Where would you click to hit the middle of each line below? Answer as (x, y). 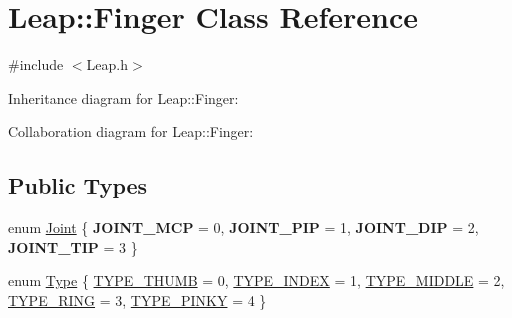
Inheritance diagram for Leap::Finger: (123, 97)
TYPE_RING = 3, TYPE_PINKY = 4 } (137, 299)
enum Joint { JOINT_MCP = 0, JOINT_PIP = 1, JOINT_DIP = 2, (243, 227)
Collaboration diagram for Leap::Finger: (131, 131)
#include (36, 64)
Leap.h (107, 64)
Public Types (78, 185)
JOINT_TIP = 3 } (73, 246)
